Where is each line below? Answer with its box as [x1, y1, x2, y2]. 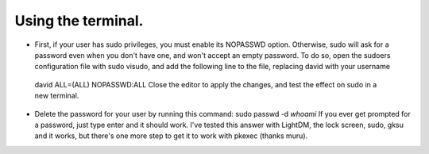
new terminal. [34, 91, 79, 101]
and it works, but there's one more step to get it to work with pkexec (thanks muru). [34, 131, 308, 141]
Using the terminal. [14, 12, 144, 29]
